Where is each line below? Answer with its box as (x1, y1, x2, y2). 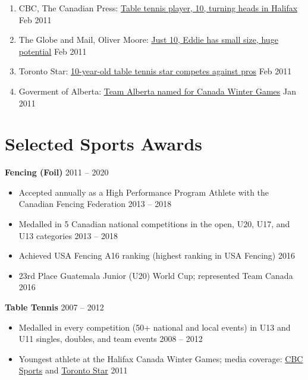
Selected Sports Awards (5, 131, 203, 156)
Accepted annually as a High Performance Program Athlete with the (18, 186, 269, 198)
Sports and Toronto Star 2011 (18, 364, 128, 376)
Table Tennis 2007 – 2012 (5, 301, 104, 313)
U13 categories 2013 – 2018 (18, 229, 118, 241)
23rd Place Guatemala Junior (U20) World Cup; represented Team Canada (18, 269, 293, 281)
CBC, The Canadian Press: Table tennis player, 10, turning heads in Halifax (18, 2, 298, 14)
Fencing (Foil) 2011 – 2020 (5, 166, 109, 178)
